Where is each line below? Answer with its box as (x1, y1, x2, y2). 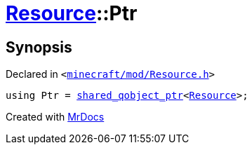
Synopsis (6, 38, 72, 56)
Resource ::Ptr (6, 1, 138, 25)
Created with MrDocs (6, 111, 105, 123)
